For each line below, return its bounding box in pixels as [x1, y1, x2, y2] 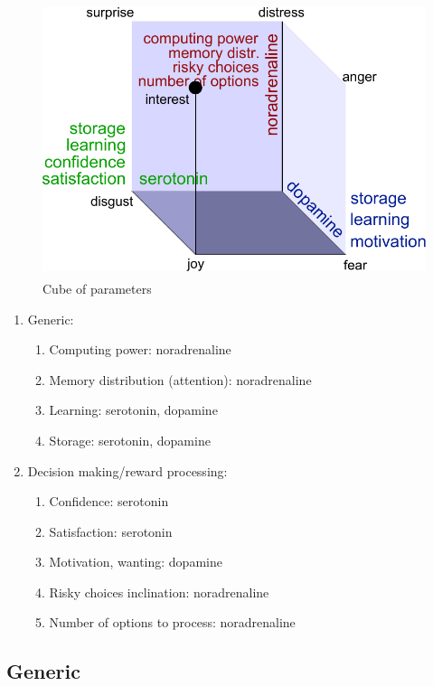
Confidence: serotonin [49, 492, 169, 511]
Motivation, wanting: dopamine [49, 552, 222, 571]
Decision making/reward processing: [27, 461, 228, 480]
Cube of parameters [42, 278, 152, 297]
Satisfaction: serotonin [49, 522, 173, 540]
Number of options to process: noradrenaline [49, 613, 296, 632]
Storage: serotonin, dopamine [49, 430, 211, 449]
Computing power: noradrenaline [49, 340, 231, 359]
